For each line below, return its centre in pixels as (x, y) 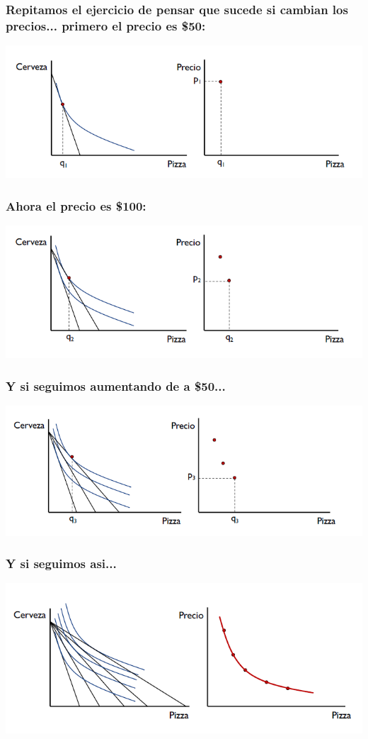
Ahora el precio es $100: (76, 205)
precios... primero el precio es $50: (106, 25)
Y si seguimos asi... (61, 563)
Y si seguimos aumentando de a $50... (116, 385)
